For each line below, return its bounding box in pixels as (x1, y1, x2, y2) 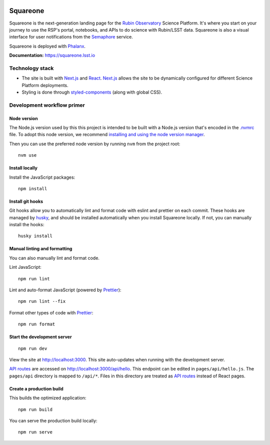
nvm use (18, 153, 37, 158)
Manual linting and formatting (9, 246, 72, 252)
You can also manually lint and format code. (9, 255, 100, 261)
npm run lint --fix (18, 298, 66, 304)
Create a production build (9, 385, 63, 391)
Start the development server (9, 334, 72, 340)
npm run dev (18, 345, 47, 351)
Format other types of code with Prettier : (9, 309, 93, 315)
